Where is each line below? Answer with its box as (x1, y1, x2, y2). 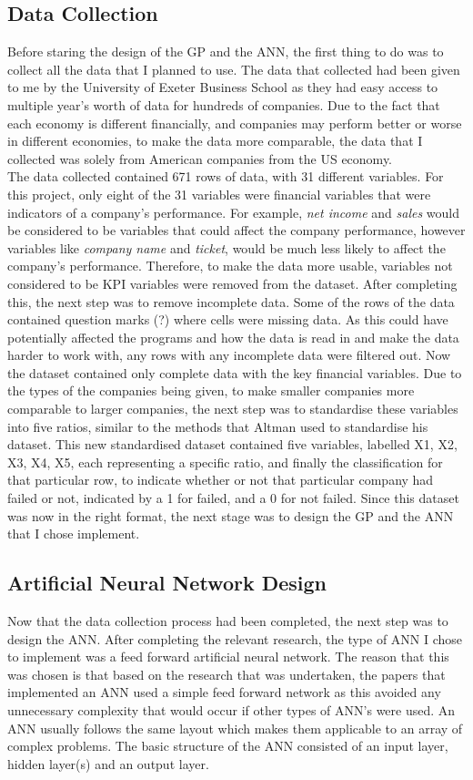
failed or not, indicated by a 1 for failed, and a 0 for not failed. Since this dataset (7, 488, 459, 508)
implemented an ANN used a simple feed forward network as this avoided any (7, 682, 441, 702)
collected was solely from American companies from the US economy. (7, 149, 393, 168)
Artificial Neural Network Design (7, 569, 327, 597)
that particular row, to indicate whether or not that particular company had (7, 470, 434, 489)
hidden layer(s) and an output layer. (7, 754, 209, 773)
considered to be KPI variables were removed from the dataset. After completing (7, 273, 458, 292)
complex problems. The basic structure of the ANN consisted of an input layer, (7, 736, 448, 755)
